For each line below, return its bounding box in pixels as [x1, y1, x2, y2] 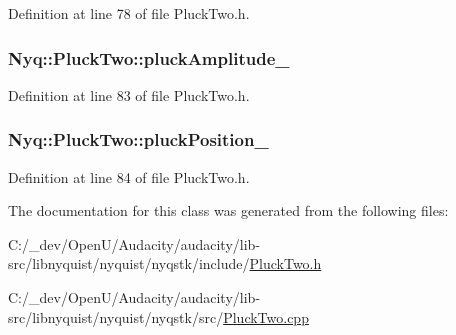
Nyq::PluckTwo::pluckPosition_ [8, 127, 269, 152]
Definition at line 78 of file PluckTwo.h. [8, 3, 250, 23]
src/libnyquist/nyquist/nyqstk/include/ [8, 253, 250, 274]
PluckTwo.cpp [223, 306, 309, 327]
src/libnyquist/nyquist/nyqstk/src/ [8, 306, 224, 327]
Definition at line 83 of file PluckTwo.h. [8, 84, 250, 105]
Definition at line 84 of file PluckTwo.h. [8, 166, 250, 187]
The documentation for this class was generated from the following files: [8, 200, 449, 221]
